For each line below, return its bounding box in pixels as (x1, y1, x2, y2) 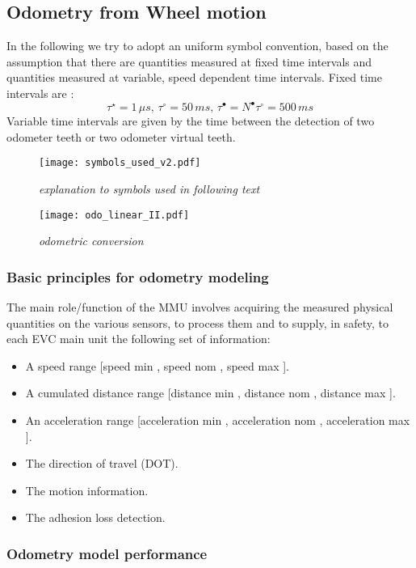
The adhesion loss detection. (25, 509, 166, 526)
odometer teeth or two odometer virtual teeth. (6, 128, 236, 145)
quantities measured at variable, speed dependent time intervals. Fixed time (6, 69, 382, 86)
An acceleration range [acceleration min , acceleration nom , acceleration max (25, 411, 410, 428)
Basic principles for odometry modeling (6, 266, 269, 286)
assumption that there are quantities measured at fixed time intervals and (6, 53, 372, 70)
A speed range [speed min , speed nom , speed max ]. (25, 357, 289, 374)
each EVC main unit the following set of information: (6, 330, 271, 347)
